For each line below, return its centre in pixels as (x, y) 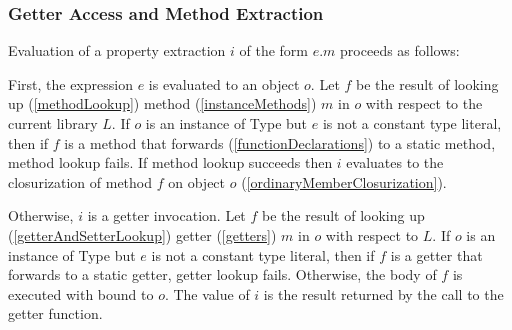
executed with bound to (81, 293)
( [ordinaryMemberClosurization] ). (344, 181)
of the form (274, 50)
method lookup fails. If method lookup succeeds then (170, 162)
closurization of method (80, 181)
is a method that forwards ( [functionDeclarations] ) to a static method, (280, 142)
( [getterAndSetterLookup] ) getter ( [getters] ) (142, 234)
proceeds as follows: (400, 50)
